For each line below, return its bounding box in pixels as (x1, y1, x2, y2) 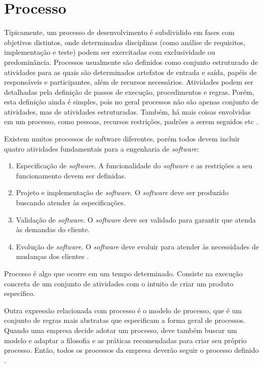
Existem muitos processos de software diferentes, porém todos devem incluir (4, 133, 240, 144)
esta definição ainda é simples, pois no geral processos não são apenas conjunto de (4, 96, 259, 107)
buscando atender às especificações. (16, 197, 126, 208)
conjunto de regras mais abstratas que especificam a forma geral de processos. (4, 315, 246, 325)
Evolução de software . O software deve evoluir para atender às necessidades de (16, 241, 259, 251)
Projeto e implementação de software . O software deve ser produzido (16, 187, 229, 198)
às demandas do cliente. (16, 224, 90, 235)
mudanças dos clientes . (16, 251, 89, 262)
